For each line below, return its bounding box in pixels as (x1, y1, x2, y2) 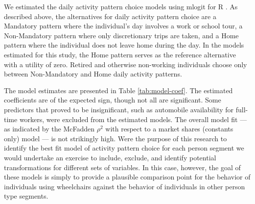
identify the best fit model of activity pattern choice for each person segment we (4, 143, 244, 153)
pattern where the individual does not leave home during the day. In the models (4, 40, 244, 50)
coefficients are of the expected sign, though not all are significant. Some (4, 95, 221, 105)
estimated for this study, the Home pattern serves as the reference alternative (4, 49, 236, 59)
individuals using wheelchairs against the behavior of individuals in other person (4, 181, 245, 191)
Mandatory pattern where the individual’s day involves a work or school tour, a (4, 21, 243, 31)
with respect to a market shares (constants (105, 124, 233, 134)
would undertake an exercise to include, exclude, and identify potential (4, 152, 216, 162)
